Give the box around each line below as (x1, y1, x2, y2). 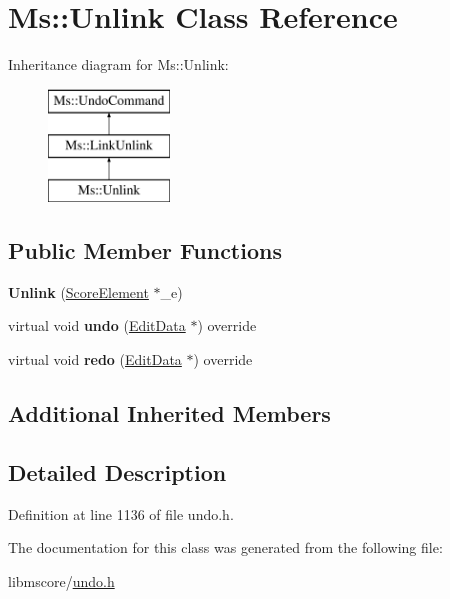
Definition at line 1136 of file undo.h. (8, 503, 234, 524)
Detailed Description (8, 456, 227, 487)
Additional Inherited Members (8, 398, 331, 429)
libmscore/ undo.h (8, 570, 115, 591)
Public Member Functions (8, 235, 282, 266)
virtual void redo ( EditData (8, 349, 182, 370)
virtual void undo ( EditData (8, 315, 186, 336)
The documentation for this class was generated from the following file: (8, 537, 443, 558)
